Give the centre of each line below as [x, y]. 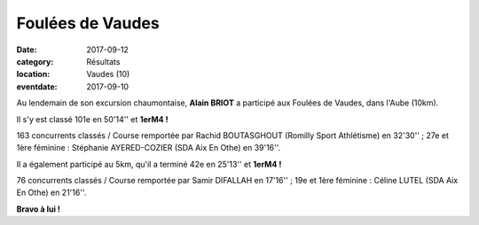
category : [35, 61]
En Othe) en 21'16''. [51, 193]
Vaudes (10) [108, 74]
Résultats [103, 61]
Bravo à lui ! [39, 209]
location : [33, 74]
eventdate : [37, 86]
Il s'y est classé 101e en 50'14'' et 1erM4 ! [92, 119]
